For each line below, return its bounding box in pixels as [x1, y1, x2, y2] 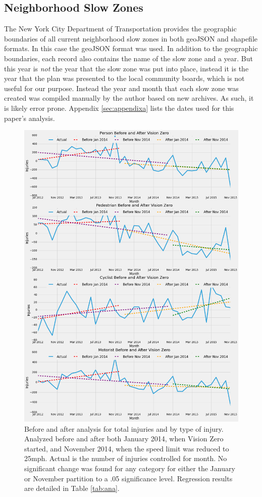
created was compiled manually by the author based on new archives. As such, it [4, 93, 254, 103]
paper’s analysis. [4, 112, 55, 123]
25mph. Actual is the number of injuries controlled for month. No [24, 453, 227, 464]
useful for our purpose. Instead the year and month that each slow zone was [4, 82, 239, 93]
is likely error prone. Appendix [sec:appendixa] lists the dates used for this [4, 102, 234, 113]
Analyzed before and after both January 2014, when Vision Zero [24, 433, 224, 444]
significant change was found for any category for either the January [24, 463, 235, 473]
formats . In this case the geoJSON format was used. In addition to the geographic [4, 43, 258, 54]
